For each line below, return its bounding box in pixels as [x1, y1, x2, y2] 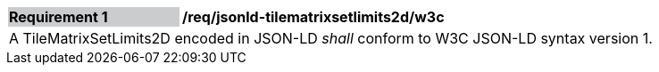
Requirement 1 [9, 8, 108, 26]
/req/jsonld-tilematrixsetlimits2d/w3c [182, 8, 445, 26]
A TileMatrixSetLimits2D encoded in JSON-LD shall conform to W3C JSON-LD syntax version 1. [9, 29, 653, 47]
